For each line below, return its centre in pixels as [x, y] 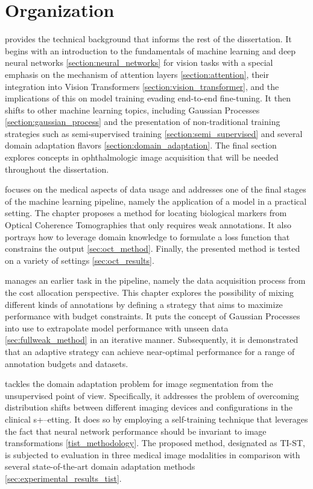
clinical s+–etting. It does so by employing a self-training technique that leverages [156, 419]
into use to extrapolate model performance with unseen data [117, 328]
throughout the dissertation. [57, 169]
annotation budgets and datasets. [67, 363]
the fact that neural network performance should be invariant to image [136, 431]
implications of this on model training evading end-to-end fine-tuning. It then [148, 98]
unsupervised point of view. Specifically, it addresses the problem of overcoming [152, 395]
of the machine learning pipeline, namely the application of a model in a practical [156, 201]
